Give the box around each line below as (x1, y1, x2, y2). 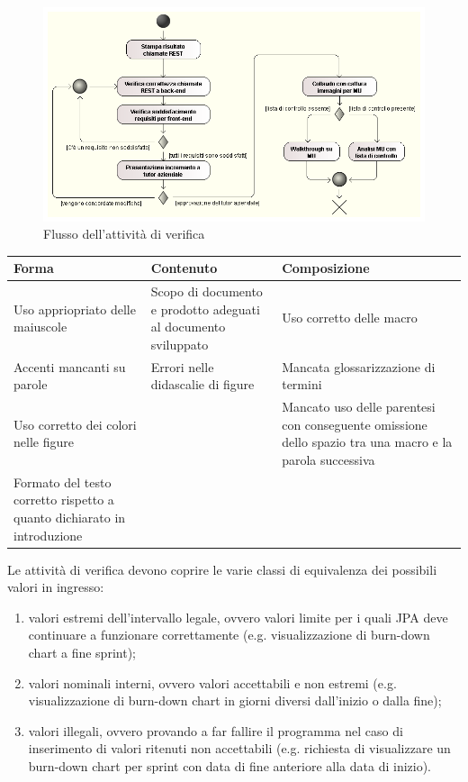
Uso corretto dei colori (13, 414, 137, 433)
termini (282, 375, 322, 394)
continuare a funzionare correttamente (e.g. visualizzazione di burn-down (28, 625, 430, 644)
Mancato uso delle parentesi (282, 397, 436, 416)
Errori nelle (150, 357, 214, 376)
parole (13, 375, 48, 394)
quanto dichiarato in (13, 507, 126, 526)
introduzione (13, 525, 83, 544)
